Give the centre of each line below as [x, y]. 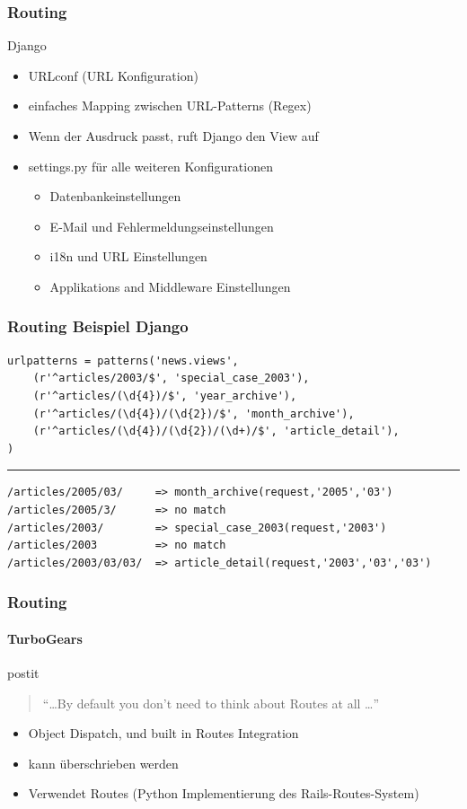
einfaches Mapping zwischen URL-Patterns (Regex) [170, 106]
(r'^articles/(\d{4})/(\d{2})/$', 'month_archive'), [194, 413]
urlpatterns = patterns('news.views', [123, 361]
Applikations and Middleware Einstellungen [170, 286]
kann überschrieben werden [103, 763]
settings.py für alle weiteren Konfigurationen [150, 166]
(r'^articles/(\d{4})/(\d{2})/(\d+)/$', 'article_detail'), [216, 431]
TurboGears [45, 638]
